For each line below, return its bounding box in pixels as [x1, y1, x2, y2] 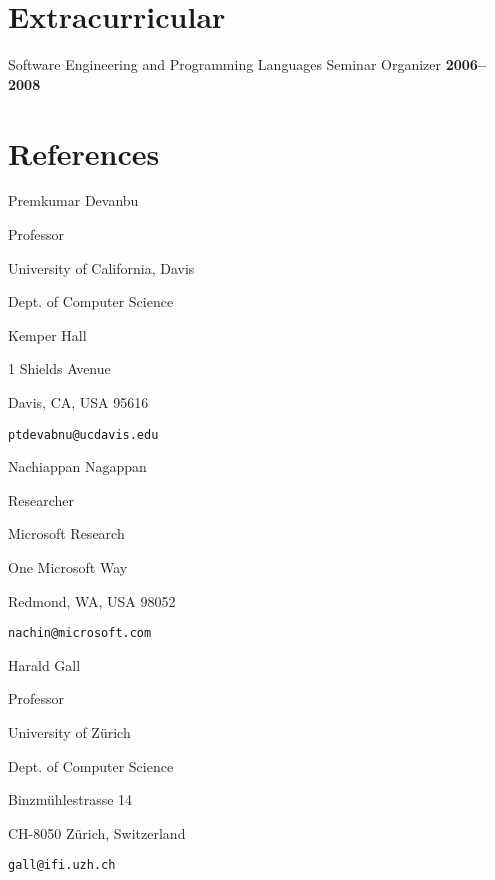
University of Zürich [8, 722, 131, 743]
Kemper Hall [8, 324, 87, 345]
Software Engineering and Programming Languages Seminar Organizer [8, 54, 442, 75]
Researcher [8, 489, 75, 510]
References [8, 132, 160, 173]
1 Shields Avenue [8, 358, 111, 379]
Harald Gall [8, 654, 81, 675]
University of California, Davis [8, 257, 195, 278]
